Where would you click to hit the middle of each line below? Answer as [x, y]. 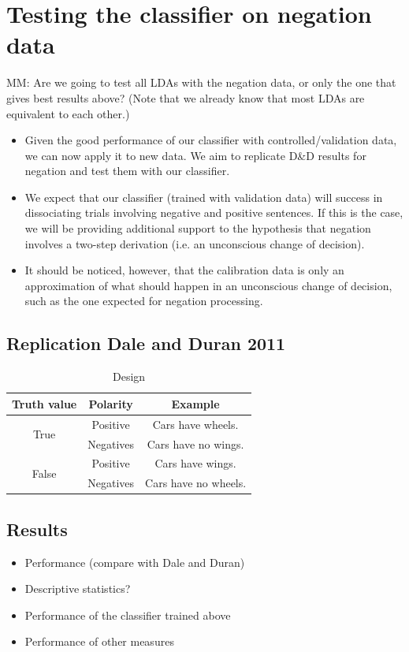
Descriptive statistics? [78, 589]
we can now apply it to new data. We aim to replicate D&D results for [195, 155]
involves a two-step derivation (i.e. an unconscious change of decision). [195, 243]
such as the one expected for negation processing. [144, 301]
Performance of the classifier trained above [128, 615]
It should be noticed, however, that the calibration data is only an [184, 270]
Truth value [45, 403]
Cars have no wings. [195, 443]
